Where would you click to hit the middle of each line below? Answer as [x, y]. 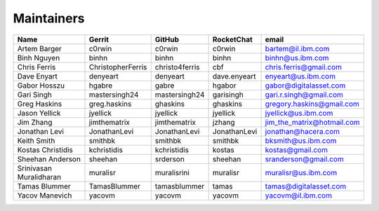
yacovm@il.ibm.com [299, 195]
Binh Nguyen [39, 57]
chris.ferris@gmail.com [304, 67]
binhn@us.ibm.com [297, 57]
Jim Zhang [35, 122]
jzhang [224, 122]
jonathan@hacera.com [302, 131]
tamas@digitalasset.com [306, 186]
